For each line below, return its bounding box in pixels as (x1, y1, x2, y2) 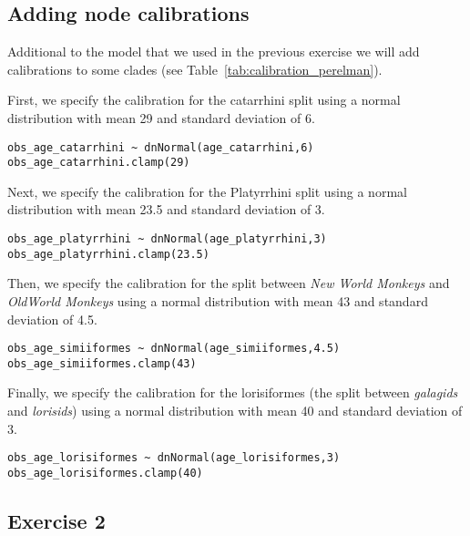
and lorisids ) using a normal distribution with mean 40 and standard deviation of (7, 401, 463, 420)
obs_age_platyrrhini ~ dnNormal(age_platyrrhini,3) (7, 232, 327, 246)
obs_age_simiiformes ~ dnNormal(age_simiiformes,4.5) (7, 342, 341, 356)
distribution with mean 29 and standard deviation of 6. (7, 108, 315, 127)
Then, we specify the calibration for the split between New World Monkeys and (7, 273, 450, 293)
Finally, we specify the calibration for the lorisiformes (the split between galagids (7, 383, 458, 402)
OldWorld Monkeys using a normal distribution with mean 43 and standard (7, 291, 428, 310)
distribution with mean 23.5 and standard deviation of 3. (7, 200, 325, 219)
